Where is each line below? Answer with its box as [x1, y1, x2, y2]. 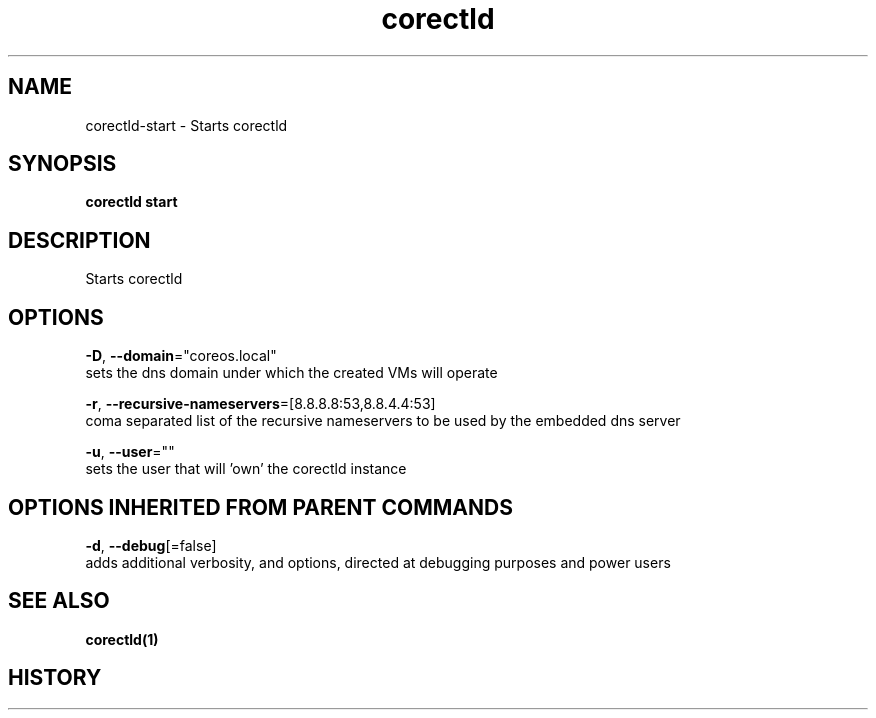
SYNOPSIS [8, 151, 117, 177]
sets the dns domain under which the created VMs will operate [85, 364, 498, 382]
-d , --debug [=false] [85, 536, 217, 554]
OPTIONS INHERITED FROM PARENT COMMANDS [8, 494, 513, 520]
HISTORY [8, 665, 102, 691]
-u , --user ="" [85, 443, 175, 461]
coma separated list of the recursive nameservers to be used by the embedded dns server [85, 412, 681, 430]
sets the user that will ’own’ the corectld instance [85, 460, 407, 478]
